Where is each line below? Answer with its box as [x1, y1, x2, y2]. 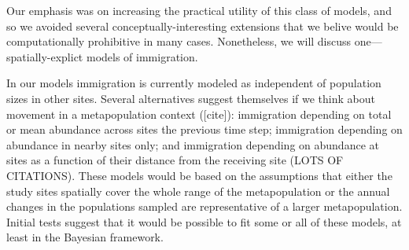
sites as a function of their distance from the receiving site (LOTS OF [6, 152, 344, 168]
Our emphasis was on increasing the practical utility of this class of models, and [6, 2, 392, 18]
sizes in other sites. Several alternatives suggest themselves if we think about [6, 90, 375, 106]
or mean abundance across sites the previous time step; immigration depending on [6, 121, 403, 138]
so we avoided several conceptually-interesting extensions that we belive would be [6, 17, 399, 34]
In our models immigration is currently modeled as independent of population [6, 75, 381, 91]
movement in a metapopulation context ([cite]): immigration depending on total [6, 105, 392, 122]
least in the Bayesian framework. [6, 229, 164, 245]
